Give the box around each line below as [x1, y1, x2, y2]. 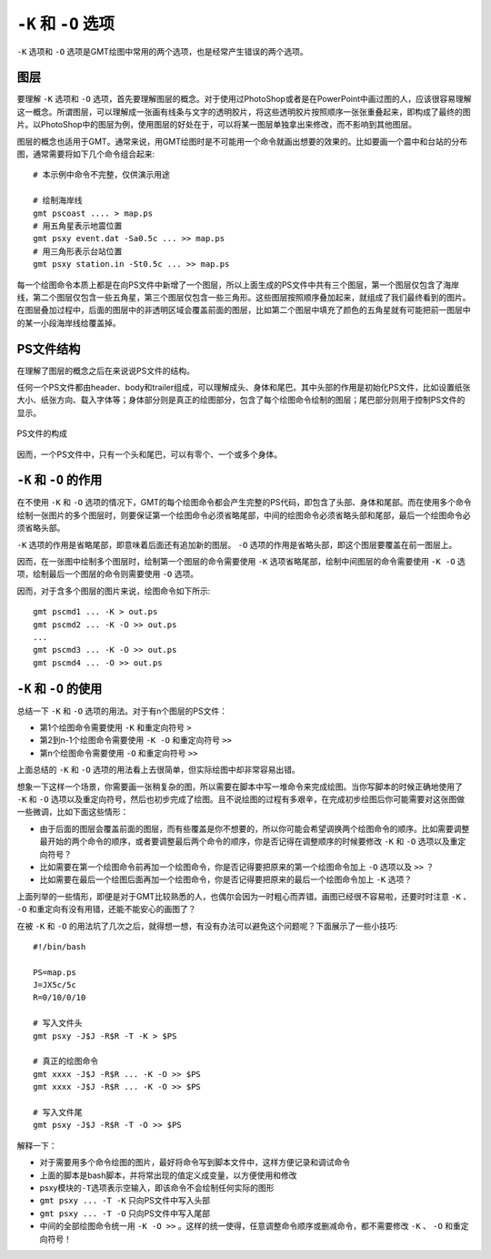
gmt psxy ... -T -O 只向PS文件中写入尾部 [39, 1207, 211, 1219]
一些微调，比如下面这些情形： [16, 807, 129, 817]
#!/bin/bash [33, 941, 86, 951]
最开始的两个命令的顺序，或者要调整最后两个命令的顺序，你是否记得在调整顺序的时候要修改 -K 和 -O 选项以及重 [39, 836, 458, 847]
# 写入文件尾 [33, 1107, 83, 1117]
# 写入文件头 [33, 1018, 83, 1029]
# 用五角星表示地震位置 [33, 220, 123, 231]
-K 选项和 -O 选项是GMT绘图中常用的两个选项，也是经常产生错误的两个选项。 [16, 46, 308, 56]
